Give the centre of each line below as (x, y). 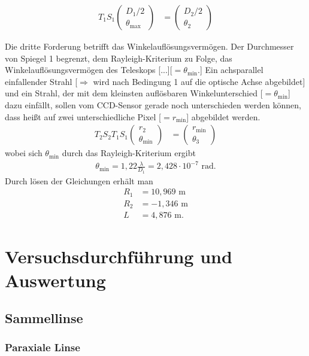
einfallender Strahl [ (41, 81)
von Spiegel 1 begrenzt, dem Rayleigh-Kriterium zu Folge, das (119, 58)
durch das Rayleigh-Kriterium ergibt (129, 153)
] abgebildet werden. (223, 116)
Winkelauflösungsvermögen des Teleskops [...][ (89, 70)
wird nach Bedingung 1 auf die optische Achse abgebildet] (199, 81)
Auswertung (55, 280)
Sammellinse (44, 318)
